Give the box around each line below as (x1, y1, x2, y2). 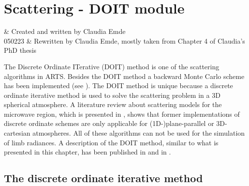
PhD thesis (4, 45, 37, 55)
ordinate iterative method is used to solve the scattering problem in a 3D (4, 90, 220, 100)
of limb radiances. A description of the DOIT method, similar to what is (4, 137, 219, 147)
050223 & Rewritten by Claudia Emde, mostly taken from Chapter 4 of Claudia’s (4, 35, 245, 46)
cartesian (4, 128, 30, 138)
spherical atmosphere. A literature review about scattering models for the (4, 99, 222, 109)
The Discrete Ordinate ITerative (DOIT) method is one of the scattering (4, 61, 220, 71)
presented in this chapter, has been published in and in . (4, 147, 171, 157)
